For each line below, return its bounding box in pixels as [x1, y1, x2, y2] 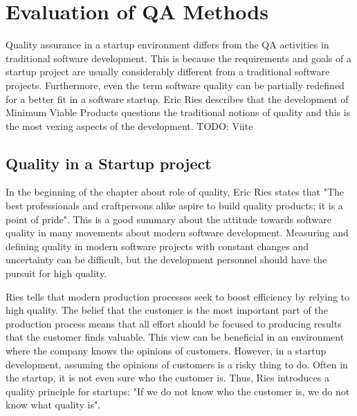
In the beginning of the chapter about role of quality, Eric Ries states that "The [6, 185, 344, 199]
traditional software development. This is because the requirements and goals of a [6, 50, 351, 65]
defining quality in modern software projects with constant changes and [6, 238, 309, 253]
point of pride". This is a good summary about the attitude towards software [6, 211, 331, 226]
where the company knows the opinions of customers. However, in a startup [6, 343, 327, 358]
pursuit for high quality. [6, 266, 107, 281]
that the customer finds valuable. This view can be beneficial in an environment [6, 330, 345, 344]
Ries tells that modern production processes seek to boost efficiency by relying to [6, 289, 350, 303]
